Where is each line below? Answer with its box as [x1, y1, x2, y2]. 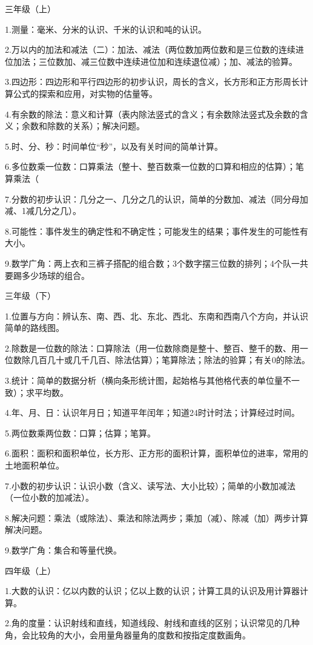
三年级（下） [5, 289, 56, 302]
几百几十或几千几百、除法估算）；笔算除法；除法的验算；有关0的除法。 [30, 353, 310, 366]
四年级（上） [5, 564, 56, 576]
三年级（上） [5, 2, 56, 15]
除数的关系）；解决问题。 [47, 119, 145, 132]
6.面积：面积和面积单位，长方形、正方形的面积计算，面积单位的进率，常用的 [5, 447, 308, 460]
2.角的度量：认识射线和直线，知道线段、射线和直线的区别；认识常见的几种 [5, 617, 300, 629]
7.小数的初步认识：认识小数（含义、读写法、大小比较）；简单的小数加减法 [5, 479, 295, 492]
